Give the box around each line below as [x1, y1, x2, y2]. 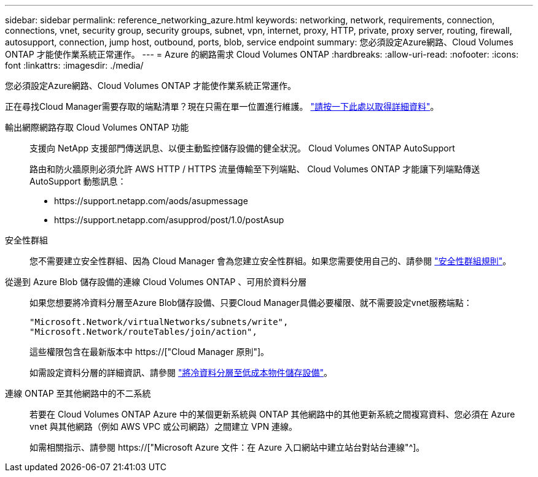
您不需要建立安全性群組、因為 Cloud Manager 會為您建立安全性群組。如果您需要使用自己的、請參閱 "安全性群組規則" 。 [29, 256, 512, 266]
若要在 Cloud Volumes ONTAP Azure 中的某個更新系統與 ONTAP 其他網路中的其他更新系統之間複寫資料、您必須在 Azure [29, 409, 515, 419]
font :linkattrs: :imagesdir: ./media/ [5, 60, 144, 71]
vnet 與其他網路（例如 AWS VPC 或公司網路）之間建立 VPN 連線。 [29, 421, 298, 432]
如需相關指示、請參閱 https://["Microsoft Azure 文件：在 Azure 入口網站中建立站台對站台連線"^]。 [29, 442, 425, 452]
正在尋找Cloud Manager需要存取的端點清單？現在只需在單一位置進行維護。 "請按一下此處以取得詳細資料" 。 [5, 101, 439, 112]
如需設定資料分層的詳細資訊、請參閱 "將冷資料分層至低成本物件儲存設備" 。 [29, 367, 332, 378]
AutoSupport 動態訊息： [29, 176, 127, 186]
